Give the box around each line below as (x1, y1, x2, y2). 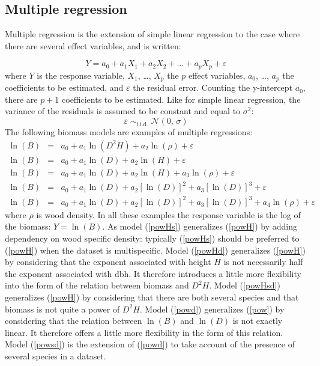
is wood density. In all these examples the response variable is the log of (36, 208, 301, 221)
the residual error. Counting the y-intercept (133, 81, 293, 94)
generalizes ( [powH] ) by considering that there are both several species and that (5, 290, 299, 303)
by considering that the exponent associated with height (5, 255, 211, 268)
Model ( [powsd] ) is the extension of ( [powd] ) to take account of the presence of (5, 338, 295, 350)
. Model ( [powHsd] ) (209, 279, 280, 291)
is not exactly (232, 314, 283, 327)
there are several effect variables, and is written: (5, 39, 181, 52)
